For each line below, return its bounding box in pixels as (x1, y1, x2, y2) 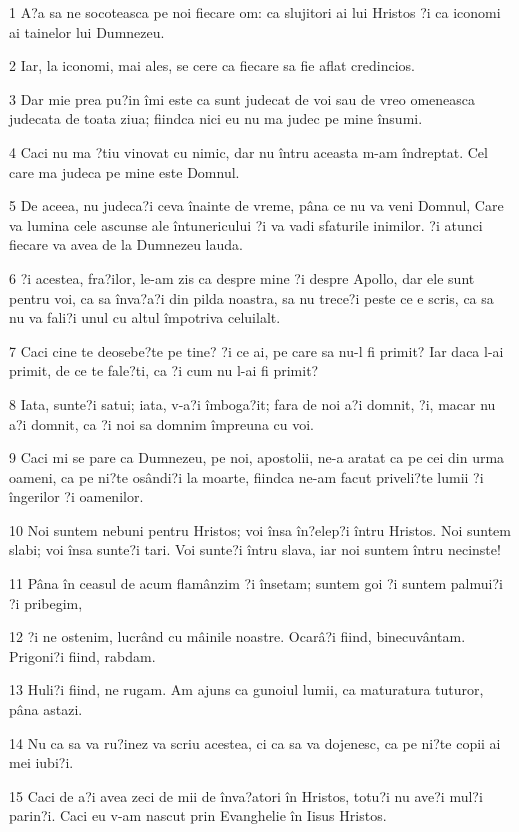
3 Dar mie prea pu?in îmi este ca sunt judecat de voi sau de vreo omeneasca (9, 88, 476, 109)
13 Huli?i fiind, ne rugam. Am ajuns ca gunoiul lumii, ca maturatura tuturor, (9, 679, 484, 700)
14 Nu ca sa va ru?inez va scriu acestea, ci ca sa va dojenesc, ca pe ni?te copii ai (9, 732, 501, 753)
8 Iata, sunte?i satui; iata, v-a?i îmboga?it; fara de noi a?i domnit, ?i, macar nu (9, 393, 496, 414)
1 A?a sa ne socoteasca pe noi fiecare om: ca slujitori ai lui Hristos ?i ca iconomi (9, 2, 501, 22)
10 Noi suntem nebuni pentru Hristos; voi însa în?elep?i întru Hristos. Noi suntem (9, 519, 511, 540)
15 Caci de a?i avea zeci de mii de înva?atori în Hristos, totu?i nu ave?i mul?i (9, 785, 483, 806)
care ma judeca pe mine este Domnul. (9, 161, 240, 182)
